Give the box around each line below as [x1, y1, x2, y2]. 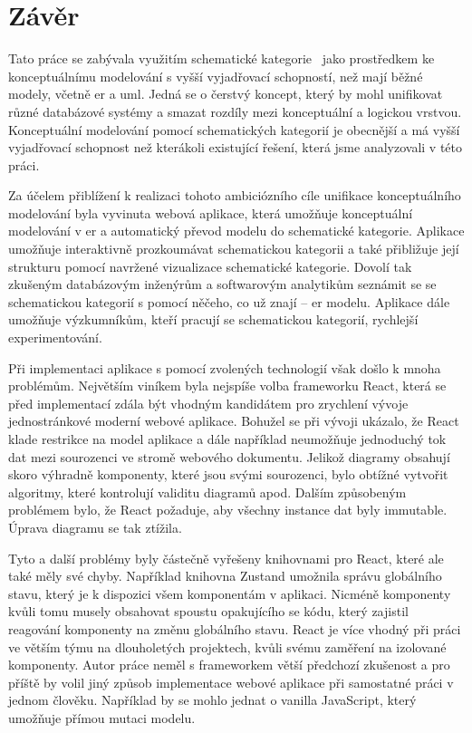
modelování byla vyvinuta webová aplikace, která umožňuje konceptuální [8, 203, 413, 222]
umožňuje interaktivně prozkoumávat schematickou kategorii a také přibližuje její [8, 239, 459, 258]
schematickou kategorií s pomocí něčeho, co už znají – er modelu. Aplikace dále [8, 292, 450, 311]
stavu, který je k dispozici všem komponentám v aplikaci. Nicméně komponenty [8, 584, 451, 603]
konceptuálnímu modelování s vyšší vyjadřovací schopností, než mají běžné [8, 66, 423, 85]
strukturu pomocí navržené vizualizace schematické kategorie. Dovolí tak [8, 256, 412, 275]
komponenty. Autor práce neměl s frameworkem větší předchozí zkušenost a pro [8, 655, 450, 674]
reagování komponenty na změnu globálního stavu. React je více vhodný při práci [8, 619, 461, 638]
